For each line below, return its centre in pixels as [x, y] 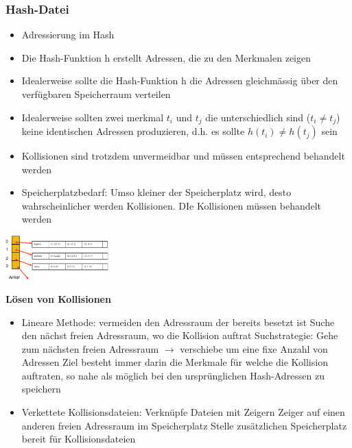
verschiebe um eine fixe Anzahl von [254, 348]
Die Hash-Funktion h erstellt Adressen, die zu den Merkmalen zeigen [166, 57]
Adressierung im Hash [68, 35]
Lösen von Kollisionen [58, 298]
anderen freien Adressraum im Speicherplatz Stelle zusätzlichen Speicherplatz [184, 425]
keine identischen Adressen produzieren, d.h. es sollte [133, 131]
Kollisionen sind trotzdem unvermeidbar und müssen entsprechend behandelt [183, 156]
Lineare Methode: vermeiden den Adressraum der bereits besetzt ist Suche [178, 322]
